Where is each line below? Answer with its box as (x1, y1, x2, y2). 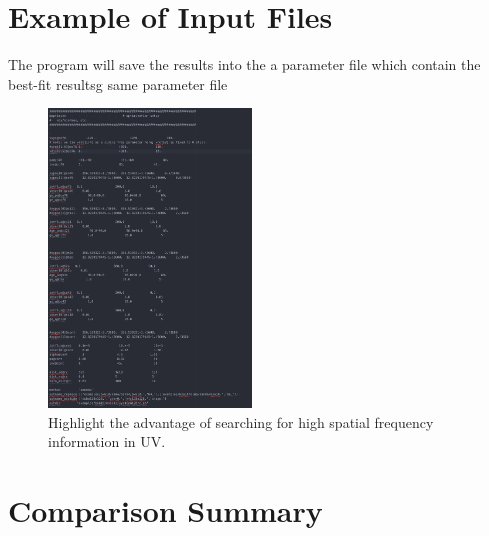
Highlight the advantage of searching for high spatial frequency (48, 411, 434, 432)
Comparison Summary (8, 490, 323, 531)
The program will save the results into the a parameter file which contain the (8, 54, 481, 75)
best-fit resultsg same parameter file (8, 73, 228, 94)
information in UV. (48, 431, 166, 452)
